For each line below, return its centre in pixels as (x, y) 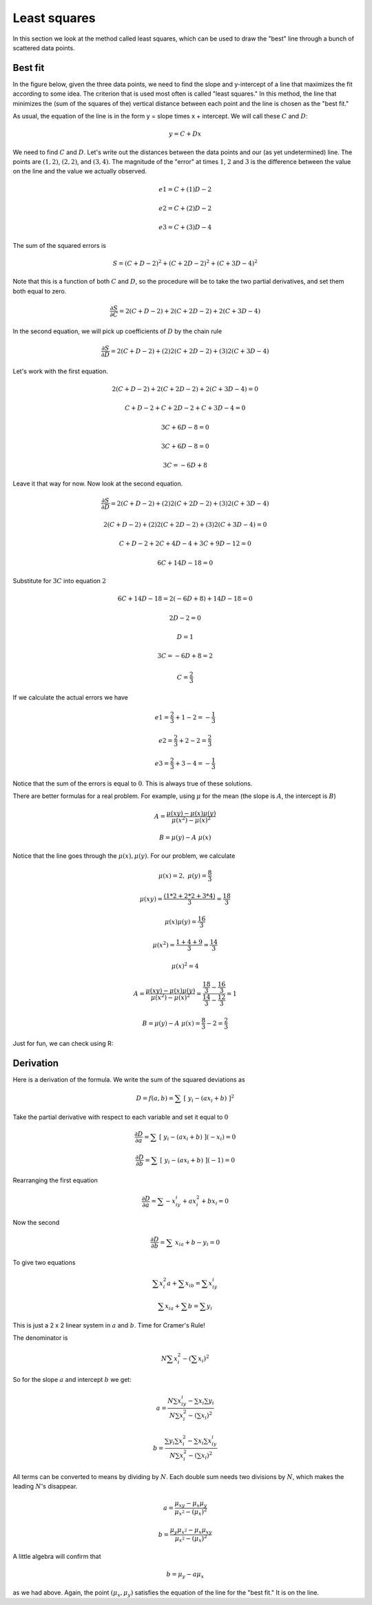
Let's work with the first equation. (60, 371)
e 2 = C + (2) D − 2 (185, 208)
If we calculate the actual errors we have (71, 697)
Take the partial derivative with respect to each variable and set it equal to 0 (121, 1117)
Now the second (36, 1222)
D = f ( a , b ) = (155, 1098)
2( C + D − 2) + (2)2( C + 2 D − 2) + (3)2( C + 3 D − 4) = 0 (185, 524)
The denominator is (40, 1337)
